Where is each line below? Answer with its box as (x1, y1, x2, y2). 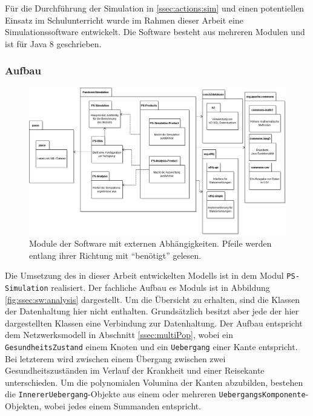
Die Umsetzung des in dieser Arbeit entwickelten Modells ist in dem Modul (5, 269, 284, 282)
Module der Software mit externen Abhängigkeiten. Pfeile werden (29, 237, 272, 250)
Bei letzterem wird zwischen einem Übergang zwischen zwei (5, 352, 226, 365)
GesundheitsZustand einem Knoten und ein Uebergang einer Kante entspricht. (5, 340, 298, 353)
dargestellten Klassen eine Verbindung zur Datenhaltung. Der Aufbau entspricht (5, 316, 303, 329)
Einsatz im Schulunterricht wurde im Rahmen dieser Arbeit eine (5, 13, 243, 26)
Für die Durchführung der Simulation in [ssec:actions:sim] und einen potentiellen (5, 2, 305, 14)
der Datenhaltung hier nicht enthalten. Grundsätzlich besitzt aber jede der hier (5, 305, 299, 317)
